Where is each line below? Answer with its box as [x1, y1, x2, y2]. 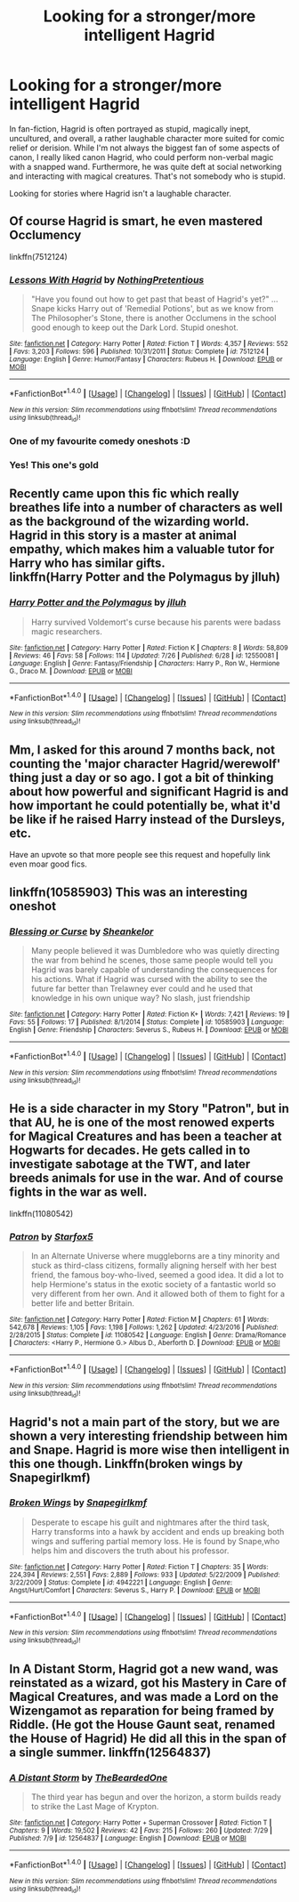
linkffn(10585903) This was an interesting [9, 884, 247, 899]
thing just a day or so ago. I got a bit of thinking [9, 770, 274, 785]
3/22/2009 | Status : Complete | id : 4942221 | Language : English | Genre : [9, 1577, 233, 1587]
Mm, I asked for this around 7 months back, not [9, 742, 276, 757]
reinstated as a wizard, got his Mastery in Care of [9, 1675, 287, 1691]
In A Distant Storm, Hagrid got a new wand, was [9, 1662, 279, 1677]
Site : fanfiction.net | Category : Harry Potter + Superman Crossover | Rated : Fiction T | [9, 1818, 272, 1827]
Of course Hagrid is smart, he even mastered [9, 214, 263, 229]
